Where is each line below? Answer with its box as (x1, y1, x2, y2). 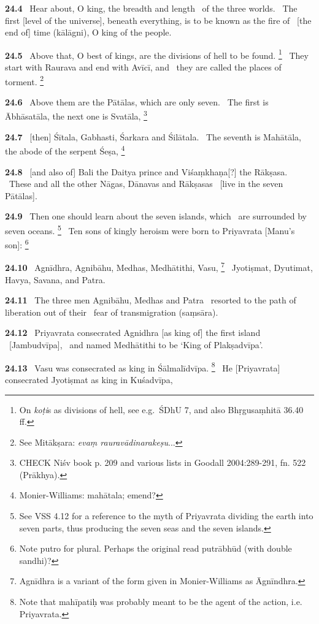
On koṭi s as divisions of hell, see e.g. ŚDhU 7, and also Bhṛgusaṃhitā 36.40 (19, 403, 304, 416)
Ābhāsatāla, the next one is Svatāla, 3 (5, 108, 147, 123)
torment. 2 (5, 73, 44, 88)
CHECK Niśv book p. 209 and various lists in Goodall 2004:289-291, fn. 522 (19, 456, 306, 469)
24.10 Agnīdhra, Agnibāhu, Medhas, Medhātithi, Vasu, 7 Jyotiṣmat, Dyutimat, (5, 259, 313, 274)
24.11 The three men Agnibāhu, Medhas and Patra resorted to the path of (5, 294, 296, 306)
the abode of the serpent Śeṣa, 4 (5, 143, 125, 157)
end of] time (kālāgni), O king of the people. (5, 26, 172, 39)
